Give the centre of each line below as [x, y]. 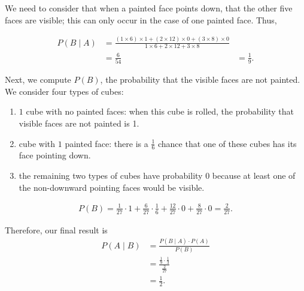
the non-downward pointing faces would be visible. [112, 187]
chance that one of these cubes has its [227, 143]
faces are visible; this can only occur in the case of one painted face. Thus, [141, 19]
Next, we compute [38, 79]
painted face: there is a [107, 143]
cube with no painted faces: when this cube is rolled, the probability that [160, 111]
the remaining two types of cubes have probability [111, 175]
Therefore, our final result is [56, 229]
